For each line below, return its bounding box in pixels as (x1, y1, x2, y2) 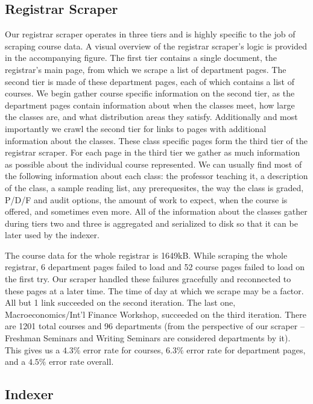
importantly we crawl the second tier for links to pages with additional (5, 122, 267, 134)
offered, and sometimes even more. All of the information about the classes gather (5, 205, 308, 218)
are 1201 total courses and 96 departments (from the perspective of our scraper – (5, 320, 305, 332)
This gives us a (5, 343, 60, 356)
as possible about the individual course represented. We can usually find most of (5, 157, 302, 170)
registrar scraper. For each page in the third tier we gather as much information (5, 146, 300, 159)
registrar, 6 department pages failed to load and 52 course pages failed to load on (5, 260, 305, 273)
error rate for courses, (83, 343, 163, 356)
